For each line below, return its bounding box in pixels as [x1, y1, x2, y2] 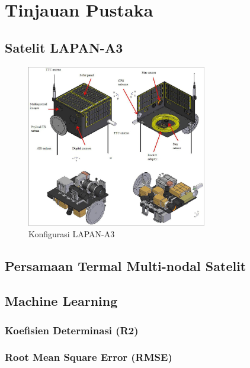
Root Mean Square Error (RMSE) [5, 350, 172, 364]
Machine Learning [5, 292, 118, 310]
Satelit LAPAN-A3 [5, 38, 123, 56]
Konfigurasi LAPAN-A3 [28, 228, 115, 240]
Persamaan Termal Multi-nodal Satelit [5, 257, 246, 275]
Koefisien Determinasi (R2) [5, 322, 139, 337]
